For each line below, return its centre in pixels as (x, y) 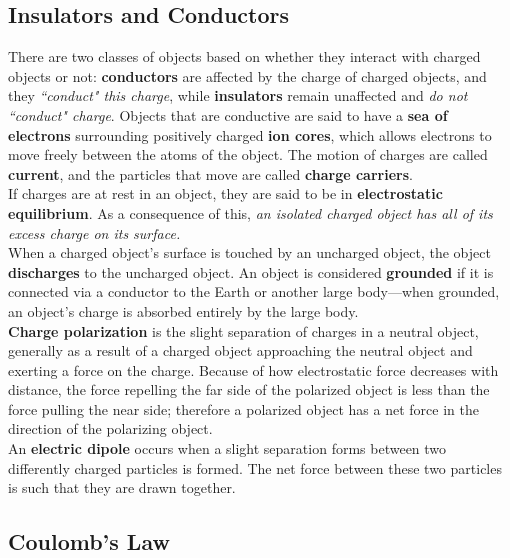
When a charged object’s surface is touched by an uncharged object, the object (249, 252)
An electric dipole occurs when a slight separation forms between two (227, 448)
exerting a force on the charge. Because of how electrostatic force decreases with (253, 369)
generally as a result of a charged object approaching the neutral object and (240, 350)
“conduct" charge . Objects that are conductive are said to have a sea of (228, 114)
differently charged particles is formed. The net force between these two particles (255, 467)
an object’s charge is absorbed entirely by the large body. (183, 310)
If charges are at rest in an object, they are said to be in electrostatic (225, 193)
